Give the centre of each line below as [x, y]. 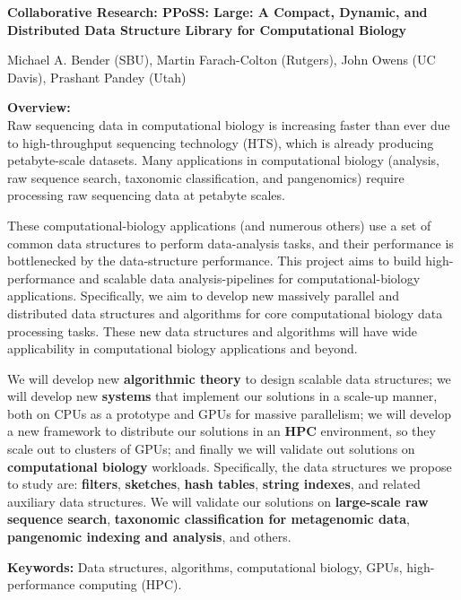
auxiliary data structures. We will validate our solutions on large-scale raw [218, 501]
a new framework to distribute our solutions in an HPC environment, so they [222, 431]
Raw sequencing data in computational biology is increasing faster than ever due [229, 124]
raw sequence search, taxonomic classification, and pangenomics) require [206, 177]
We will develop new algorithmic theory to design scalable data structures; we [229, 378]
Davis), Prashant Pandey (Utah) [97, 77]
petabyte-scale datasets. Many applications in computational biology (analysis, [223, 160]
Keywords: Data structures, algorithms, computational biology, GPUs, [205, 566]
